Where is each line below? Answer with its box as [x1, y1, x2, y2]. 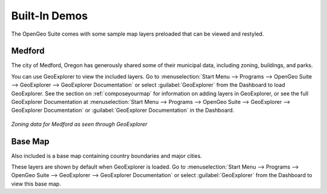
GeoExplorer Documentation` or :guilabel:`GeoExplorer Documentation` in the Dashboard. [11, 106, 234, 114]
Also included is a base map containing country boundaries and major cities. [11, 152, 202, 160]
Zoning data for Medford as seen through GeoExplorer [11, 120, 148, 128]
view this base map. [11, 180, 61, 187]
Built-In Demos [11, 9, 88, 22]
